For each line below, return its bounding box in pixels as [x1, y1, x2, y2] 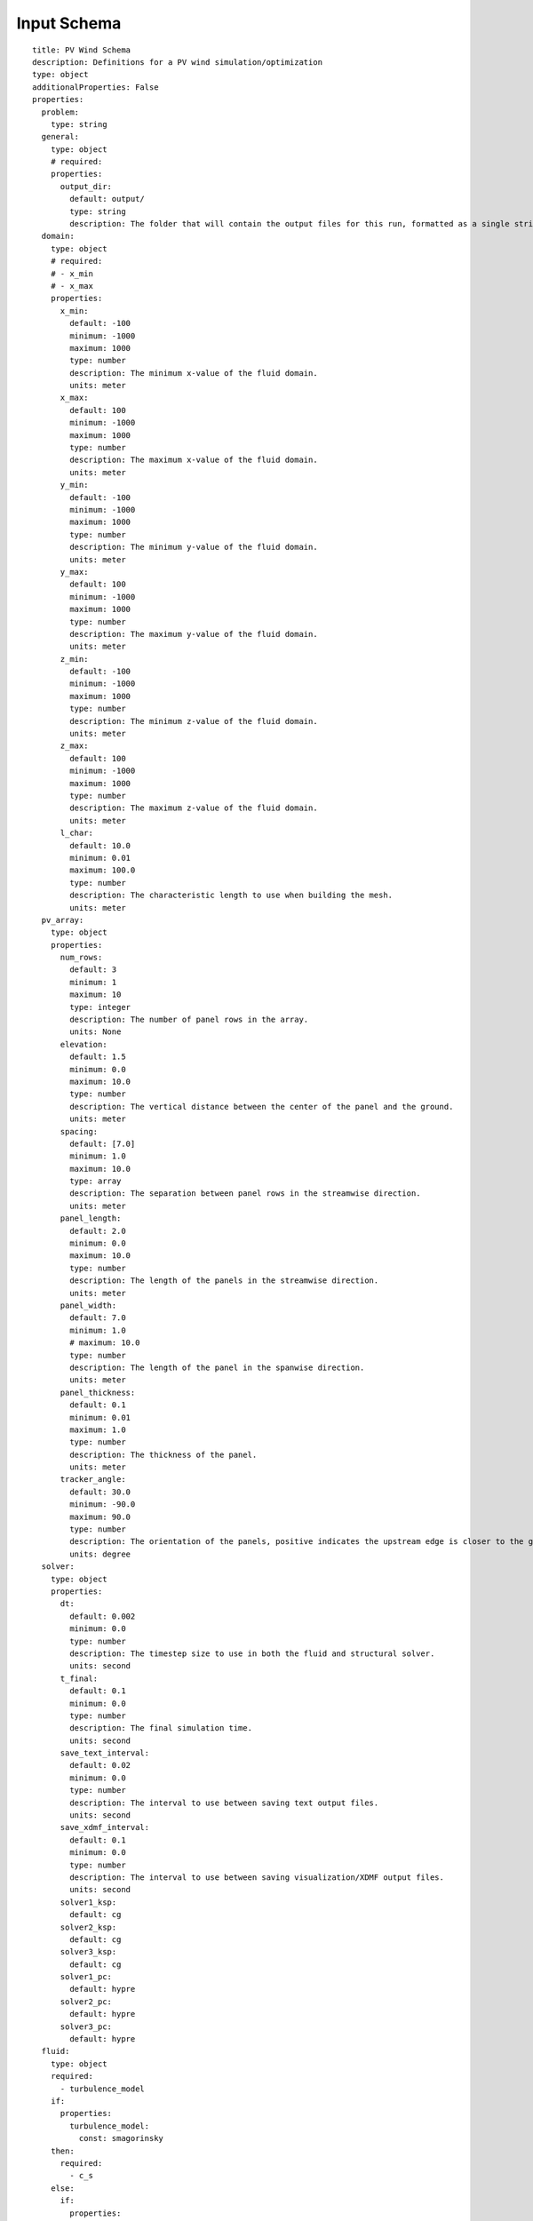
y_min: [60, 480, 89, 490]
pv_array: [41, 915, 84, 925]
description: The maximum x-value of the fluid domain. [69, 455, 319, 466]
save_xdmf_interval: [60, 1822, 150, 1833]
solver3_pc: [60, 2021, 113, 2032]
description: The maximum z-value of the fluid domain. [69, 803, 319, 813]
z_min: [60, 654, 89, 664]
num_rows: [60, 952, 103, 963]
